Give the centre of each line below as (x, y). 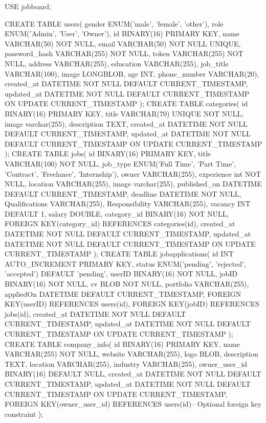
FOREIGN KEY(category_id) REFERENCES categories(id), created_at (120, 224)
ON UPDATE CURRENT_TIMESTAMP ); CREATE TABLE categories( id (126, 103)
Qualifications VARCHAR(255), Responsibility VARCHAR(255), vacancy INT (128, 204)
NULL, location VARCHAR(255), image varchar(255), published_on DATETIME (133, 184)
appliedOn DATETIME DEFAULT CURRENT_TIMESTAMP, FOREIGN (123, 293)
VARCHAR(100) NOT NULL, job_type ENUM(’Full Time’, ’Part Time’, (120, 163)
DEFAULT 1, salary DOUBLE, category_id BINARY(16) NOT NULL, (117, 213)
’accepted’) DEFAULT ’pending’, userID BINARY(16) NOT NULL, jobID (121, 274)
